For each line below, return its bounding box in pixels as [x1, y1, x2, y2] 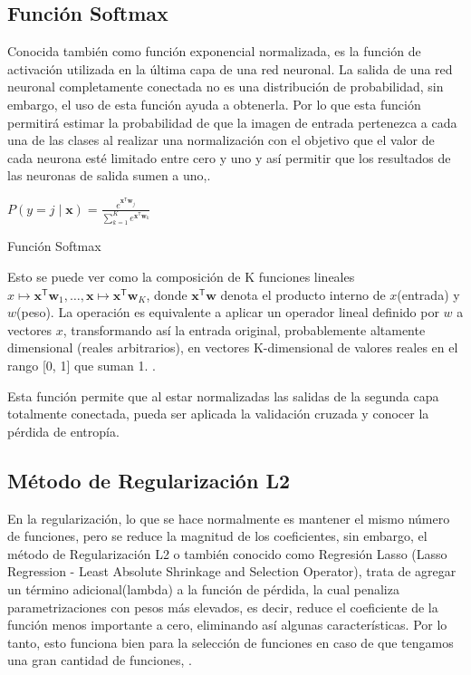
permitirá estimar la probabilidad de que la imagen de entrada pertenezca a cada [7, 112, 457, 131]
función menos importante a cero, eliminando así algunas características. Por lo [7, 615, 447, 634]
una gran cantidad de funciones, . [7, 651, 192, 670]
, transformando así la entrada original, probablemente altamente [62, 320, 426, 339]
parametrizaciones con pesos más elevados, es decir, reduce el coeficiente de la [7, 597, 438, 616]
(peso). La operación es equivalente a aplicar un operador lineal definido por [16, 303, 439, 322]
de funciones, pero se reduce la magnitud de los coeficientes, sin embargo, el [7, 526, 428, 545]
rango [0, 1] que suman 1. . [7, 356, 156, 375]
